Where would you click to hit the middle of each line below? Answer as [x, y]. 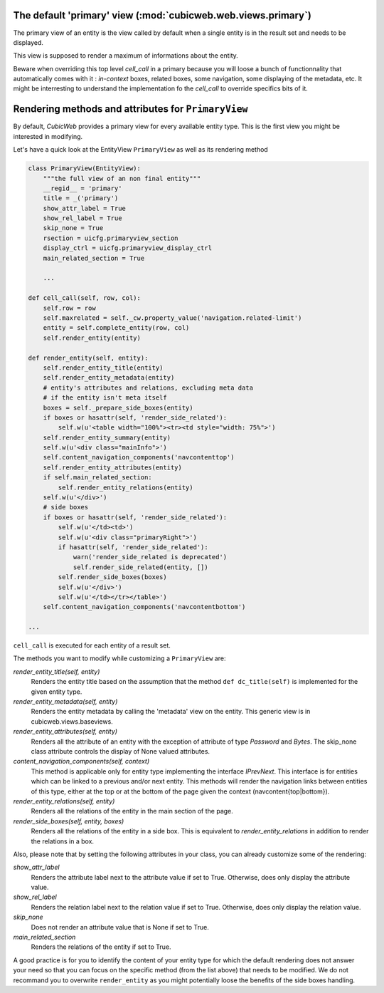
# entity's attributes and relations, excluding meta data [148, 388]
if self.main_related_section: [97, 478]
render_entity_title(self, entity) [57, 671]
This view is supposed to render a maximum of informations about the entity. [126, 56]
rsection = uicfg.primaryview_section [111, 238]
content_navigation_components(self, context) [81, 761]
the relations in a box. [63, 841]
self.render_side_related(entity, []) [141, 567]
